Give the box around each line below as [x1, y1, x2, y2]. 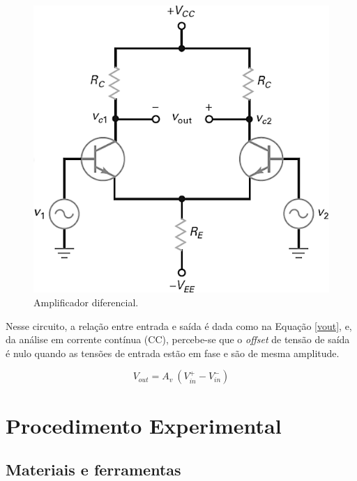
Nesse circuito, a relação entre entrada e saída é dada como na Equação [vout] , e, [6, 318, 352, 333]
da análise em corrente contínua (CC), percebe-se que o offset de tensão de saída [6, 332, 350, 347]
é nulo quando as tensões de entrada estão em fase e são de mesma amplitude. [6, 345, 340, 360]
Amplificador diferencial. [33, 295, 139, 310]
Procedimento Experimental [6, 411, 282, 439]
